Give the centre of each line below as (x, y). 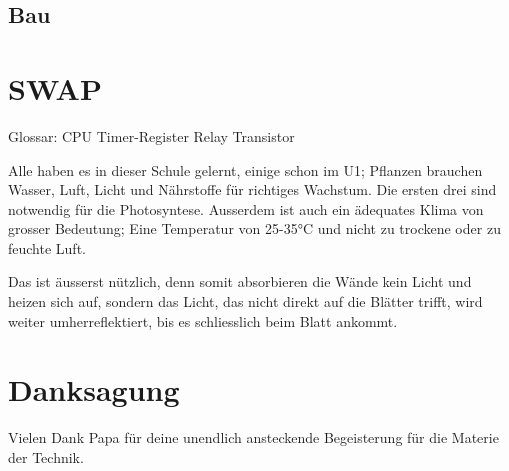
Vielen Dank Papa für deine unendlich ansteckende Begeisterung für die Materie (253, 437)
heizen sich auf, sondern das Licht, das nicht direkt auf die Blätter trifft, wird (245, 301)
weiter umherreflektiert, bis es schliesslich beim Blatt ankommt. (203, 320)
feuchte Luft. (47, 247)
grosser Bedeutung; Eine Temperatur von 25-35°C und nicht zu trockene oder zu (254, 228)
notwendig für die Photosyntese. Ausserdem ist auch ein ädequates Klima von (246, 208)
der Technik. (46, 456)
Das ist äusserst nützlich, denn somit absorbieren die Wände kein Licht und (240, 281)
